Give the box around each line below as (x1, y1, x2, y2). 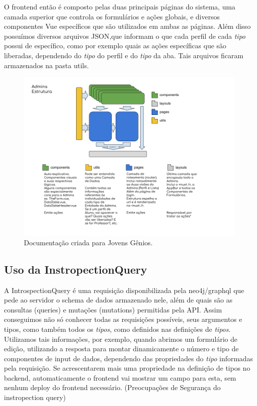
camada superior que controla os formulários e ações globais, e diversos (4, 11, 220, 21)
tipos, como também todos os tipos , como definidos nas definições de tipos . (4, 323, 231, 334)
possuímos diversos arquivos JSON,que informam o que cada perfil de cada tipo (4, 30, 246, 41)
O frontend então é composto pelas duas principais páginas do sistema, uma (4, 1, 236, 11)
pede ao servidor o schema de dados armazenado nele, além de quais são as (4, 295, 233, 305)
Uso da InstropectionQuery (4, 261, 147, 277)
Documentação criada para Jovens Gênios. (24, 237, 153, 247)
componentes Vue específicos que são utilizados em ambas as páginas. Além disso (4, 21, 251, 31)
